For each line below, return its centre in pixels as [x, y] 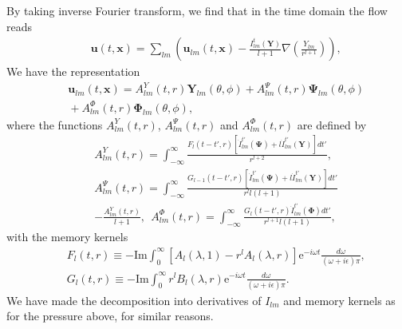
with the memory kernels [67, 237]
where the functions [55, 124]
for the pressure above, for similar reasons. [110, 316]
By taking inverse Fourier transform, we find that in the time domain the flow [197, 10]
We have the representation [73, 71]
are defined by [332, 124]
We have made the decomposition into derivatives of [134, 300]
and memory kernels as [339, 300]
